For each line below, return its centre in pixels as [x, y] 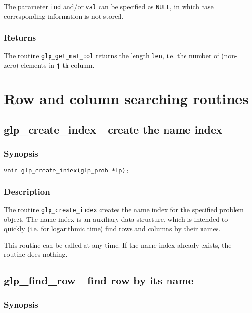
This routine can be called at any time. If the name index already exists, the [118, 244]
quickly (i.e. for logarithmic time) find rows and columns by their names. [112, 228]
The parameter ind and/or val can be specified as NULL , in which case [109, 6]
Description [27, 191]
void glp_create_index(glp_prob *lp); [67, 171]
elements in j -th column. [58, 65]
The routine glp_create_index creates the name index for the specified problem [124, 210]
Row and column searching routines [126, 98]
